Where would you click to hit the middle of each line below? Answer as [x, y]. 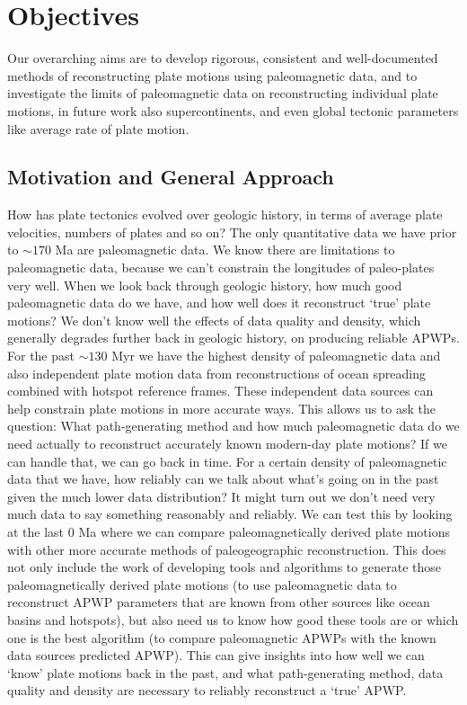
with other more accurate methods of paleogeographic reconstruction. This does [227, 549]
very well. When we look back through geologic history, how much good [205, 285]
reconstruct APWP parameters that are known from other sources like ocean [219, 602]
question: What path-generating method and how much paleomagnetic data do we [233, 426]
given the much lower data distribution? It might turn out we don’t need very [221, 496]
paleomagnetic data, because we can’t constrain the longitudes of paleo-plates [221, 268]
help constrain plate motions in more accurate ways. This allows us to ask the [221, 408]
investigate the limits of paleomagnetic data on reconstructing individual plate [223, 93]
